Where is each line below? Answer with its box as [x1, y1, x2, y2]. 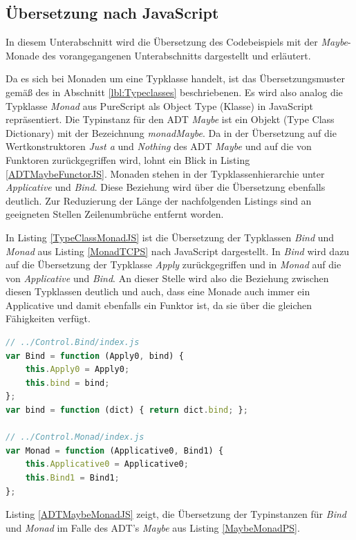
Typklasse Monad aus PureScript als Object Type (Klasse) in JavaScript [6, 98, 313, 113]
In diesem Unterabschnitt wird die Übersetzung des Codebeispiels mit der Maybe [6, 35, 348, 49]
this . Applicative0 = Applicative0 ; [25, 459, 189, 469]
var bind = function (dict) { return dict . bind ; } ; [6, 405, 248, 416]
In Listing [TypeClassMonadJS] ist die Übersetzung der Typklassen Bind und [6, 230, 335, 244]
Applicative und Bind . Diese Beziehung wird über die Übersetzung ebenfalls [6, 180, 326, 194]
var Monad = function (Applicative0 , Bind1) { [6, 445, 224, 456]
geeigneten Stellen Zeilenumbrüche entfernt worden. [6, 207, 224, 221]
